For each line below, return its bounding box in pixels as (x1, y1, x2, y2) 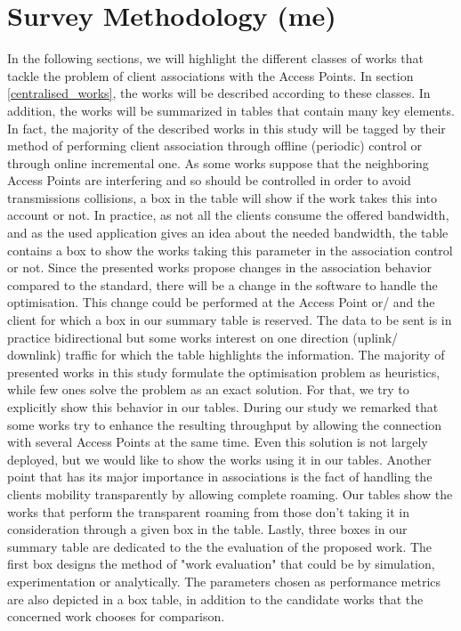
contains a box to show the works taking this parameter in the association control (7, 240, 453, 259)
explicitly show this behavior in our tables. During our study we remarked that (7, 398, 439, 416)
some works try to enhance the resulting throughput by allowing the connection (7, 415, 442, 433)
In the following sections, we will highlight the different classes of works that (7, 49, 424, 68)
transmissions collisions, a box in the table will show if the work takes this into (7, 188, 437, 206)
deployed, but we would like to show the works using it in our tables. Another (7, 449, 432, 468)
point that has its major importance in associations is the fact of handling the (7, 467, 433, 486)
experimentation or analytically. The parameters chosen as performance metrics (7, 571, 441, 590)
